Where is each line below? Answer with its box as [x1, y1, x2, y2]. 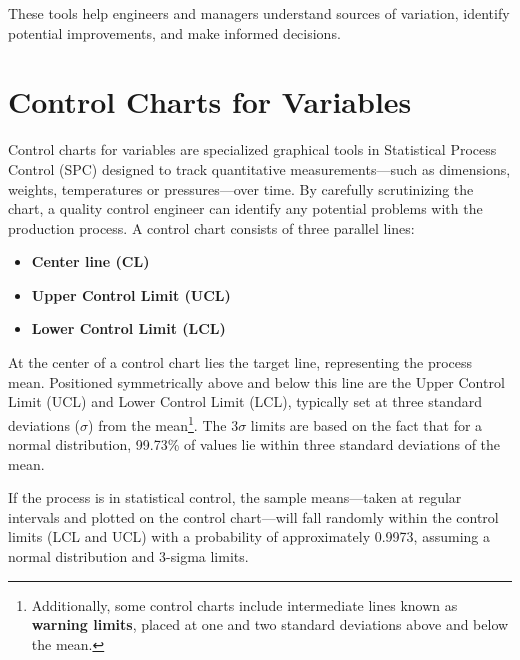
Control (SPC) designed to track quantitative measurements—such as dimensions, [8, 158, 511, 179]
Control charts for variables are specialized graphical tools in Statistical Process [8, 139, 497, 160]
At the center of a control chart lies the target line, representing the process [8, 352, 473, 373]
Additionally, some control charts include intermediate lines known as [31, 594, 458, 615]
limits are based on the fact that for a [250, 414, 483, 435]
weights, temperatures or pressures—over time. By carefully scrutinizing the [8, 178, 474, 199]
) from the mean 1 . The [88, 411, 227, 435]
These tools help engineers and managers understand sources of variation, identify [8, 3, 510, 23]
